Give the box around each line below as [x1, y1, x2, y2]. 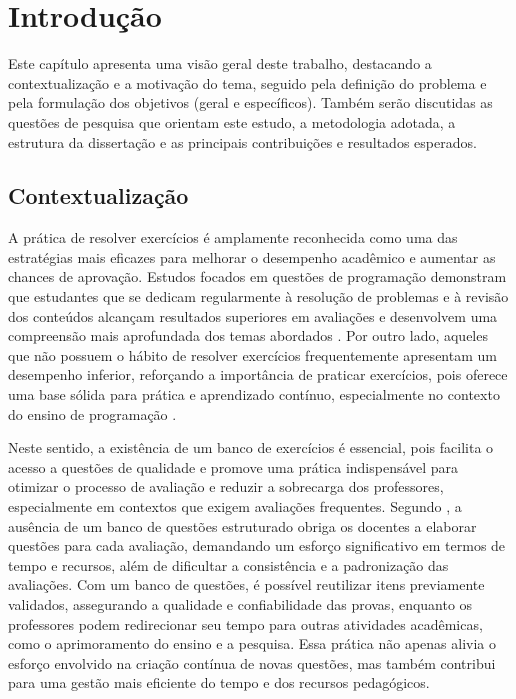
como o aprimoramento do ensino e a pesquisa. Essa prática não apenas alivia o [8, 633, 497, 654]
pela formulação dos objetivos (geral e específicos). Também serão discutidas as [8, 92, 493, 113]
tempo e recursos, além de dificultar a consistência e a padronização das [8, 554, 449, 575]
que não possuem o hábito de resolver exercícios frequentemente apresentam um [8, 344, 497, 365]
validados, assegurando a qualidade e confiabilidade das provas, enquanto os [8, 593, 473, 614]
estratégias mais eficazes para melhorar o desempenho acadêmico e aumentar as [8, 246, 496, 267]
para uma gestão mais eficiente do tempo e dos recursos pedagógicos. [8, 672, 430, 693]
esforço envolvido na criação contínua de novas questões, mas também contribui [8, 652, 496, 673]
